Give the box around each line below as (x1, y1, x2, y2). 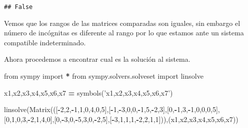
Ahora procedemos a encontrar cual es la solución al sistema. (4, 54, 190, 64)
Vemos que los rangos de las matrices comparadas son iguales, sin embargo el (4, 17, 240, 28)
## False (4, 3, 33, 10)
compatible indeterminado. (4, 37, 86, 47)
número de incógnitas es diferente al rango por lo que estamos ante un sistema (4, 27, 244, 38)
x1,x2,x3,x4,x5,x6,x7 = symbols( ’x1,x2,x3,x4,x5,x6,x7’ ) (4, 87, 173, 98)
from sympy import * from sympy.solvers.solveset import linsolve (4, 71, 203, 81)
